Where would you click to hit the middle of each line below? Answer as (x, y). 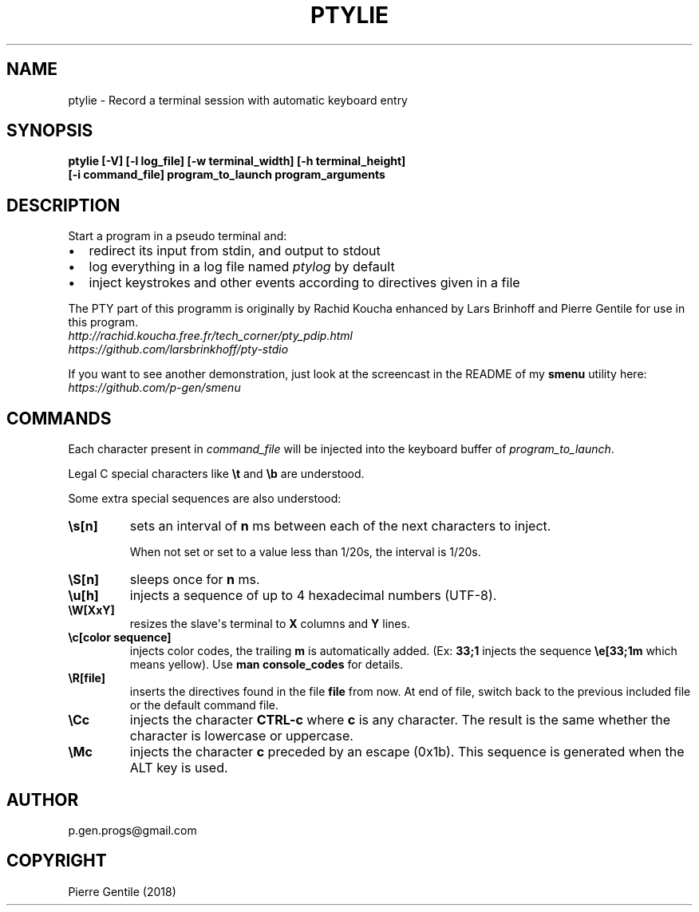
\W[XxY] (91, 610)
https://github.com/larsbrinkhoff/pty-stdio (178, 349)
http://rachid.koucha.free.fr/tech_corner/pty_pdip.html (210, 336)
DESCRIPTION (63, 205)
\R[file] (87, 678)
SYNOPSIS (50, 131)
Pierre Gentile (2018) (122, 891)
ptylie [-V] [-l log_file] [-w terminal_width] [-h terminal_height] (237, 161)
